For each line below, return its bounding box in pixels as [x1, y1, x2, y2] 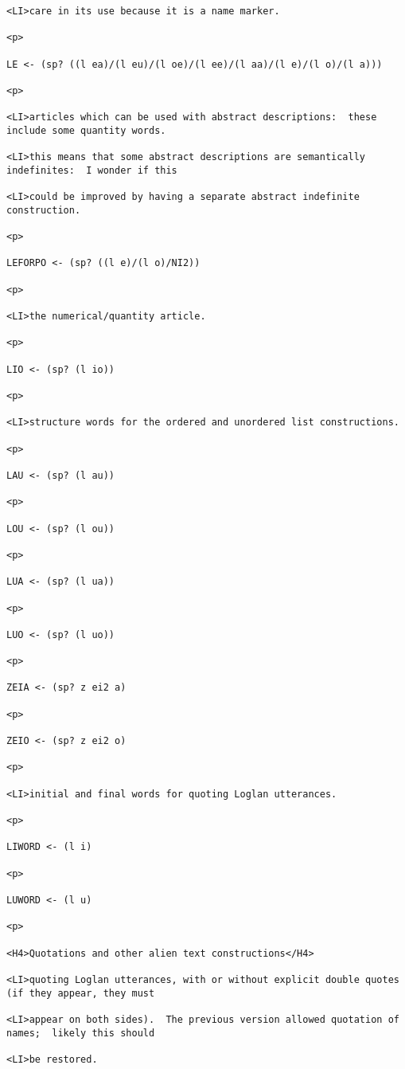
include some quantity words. [6, 124, 166, 136]
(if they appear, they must [6, 987, 155, 999]
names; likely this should [6, 1027, 155, 1039]
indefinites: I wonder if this [6, 164, 177, 176]
